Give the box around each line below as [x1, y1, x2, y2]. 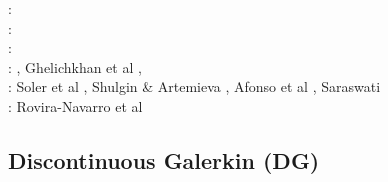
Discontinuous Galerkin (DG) [8, 144, 320, 175]
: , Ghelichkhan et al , [8, 56, 142, 77]
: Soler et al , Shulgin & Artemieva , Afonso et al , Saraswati [8, 76, 381, 97]
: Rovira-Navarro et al [8, 95, 143, 116]
